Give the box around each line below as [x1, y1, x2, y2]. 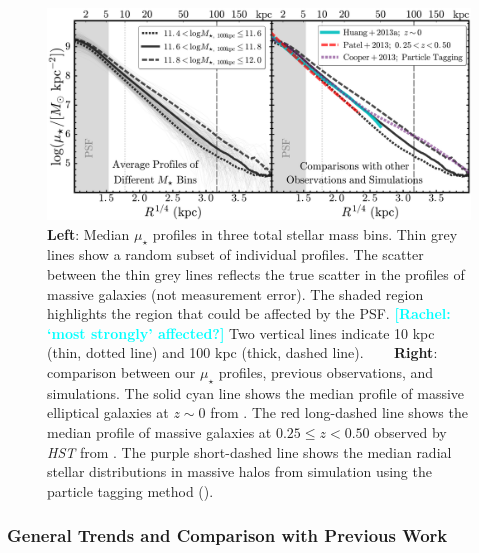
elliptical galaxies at [47, 402, 169, 423]
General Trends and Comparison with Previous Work [7, 523, 448, 548]
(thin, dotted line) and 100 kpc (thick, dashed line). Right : [47, 342, 438, 363]
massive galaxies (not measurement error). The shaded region [47, 283, 424, 304]
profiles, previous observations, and [218, 361, 434, 382]
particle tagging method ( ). [47, 480, 214, 501]
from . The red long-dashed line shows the [210, 402, 468, 423]
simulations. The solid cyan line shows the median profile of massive [47, 382, 465, 403]
